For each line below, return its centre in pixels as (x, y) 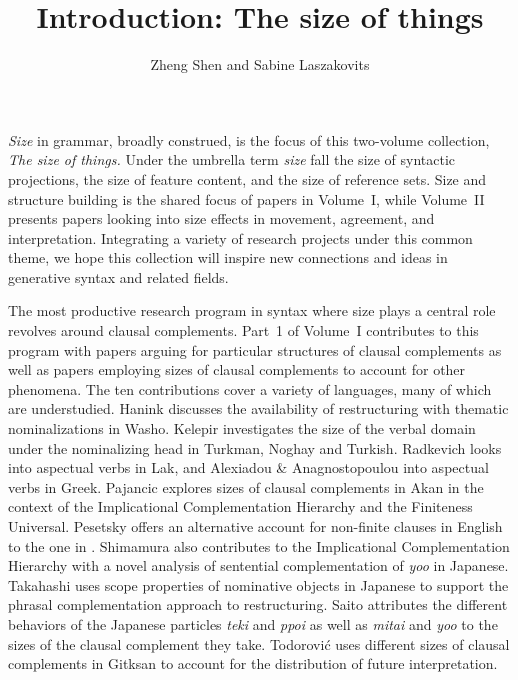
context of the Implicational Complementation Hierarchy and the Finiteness (240, 506)
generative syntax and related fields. (118, 276)
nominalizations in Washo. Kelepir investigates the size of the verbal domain (242, 428)
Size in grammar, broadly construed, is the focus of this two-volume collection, (249, 139)
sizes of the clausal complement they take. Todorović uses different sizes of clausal (259, 643)
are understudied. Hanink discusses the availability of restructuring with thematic (258, 408)
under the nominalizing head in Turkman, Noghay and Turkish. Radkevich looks (255, 447)
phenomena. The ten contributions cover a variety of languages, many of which (250, 388)
